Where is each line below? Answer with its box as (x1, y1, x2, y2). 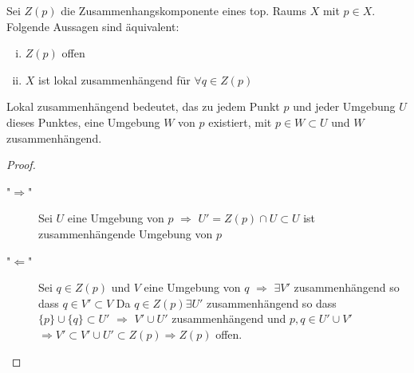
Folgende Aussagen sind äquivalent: (6, 18, 179, 34)
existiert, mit (208, 113, 272, 130)
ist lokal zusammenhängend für (38, 71, 191, 88)
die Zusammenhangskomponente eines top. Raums (61, 2, 307, 18)
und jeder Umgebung (293, 98, 396, 115)
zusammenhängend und (172, 310, 286, 327)
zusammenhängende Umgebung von (38, 225, 213, 241)
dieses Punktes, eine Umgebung (6, 113, 160, 130)
